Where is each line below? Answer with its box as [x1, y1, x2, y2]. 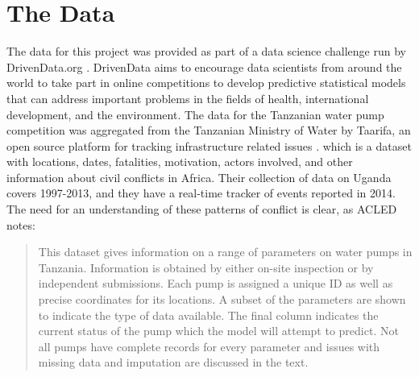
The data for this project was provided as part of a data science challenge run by [6, 43, 406, 60]
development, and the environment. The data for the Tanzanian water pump [6, 106, 384, 122]
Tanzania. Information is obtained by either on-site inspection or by [38, 259, 374, 275]
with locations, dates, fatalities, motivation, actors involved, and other [6, 153, 353, 170]
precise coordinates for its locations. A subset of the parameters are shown [38, 291, 406, 308]
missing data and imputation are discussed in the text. [38, 354, 309, 371]
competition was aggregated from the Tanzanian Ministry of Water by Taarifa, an [6, 122, 411, 139]
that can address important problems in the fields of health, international [6, 89, 369, 106]
